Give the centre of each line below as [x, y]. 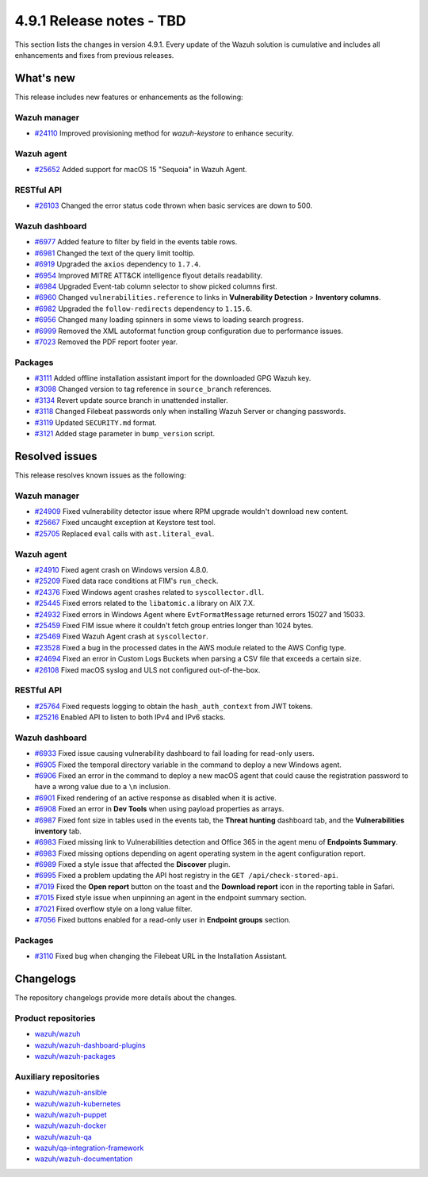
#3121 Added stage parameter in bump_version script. [125, 434]
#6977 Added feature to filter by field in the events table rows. [136, 242]
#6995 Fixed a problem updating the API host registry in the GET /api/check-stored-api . [186, 876]
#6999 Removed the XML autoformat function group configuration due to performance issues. [189, 331]
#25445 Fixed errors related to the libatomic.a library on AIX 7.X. [145, 604]
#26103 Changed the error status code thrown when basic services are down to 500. [174, 205]
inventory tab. [58, 831]
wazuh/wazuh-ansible [71, 1093]
